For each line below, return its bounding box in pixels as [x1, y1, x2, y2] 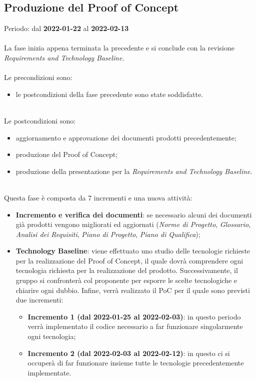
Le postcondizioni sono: [4, 115, 76, 125]
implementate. [27, 367, 71, 377]
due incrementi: [15, 294, 63, 305]
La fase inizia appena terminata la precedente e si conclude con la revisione [4, 42, 234, 53]
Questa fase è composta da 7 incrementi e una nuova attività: [4, 192, 192, 202]
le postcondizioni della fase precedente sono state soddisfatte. [15, 88, 203, 99]
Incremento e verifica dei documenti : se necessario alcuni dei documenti [15, 209, 252, 219]
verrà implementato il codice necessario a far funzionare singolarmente [27, 321, 243, 331]
